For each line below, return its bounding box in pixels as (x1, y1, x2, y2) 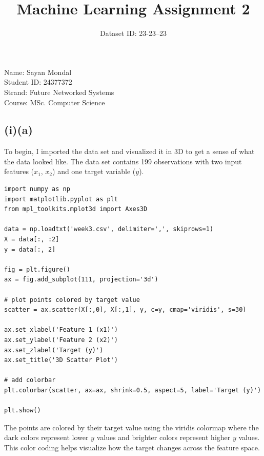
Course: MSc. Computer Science (4, 97, 105, 107)
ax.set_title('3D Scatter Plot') (4, 356, 118, 364)
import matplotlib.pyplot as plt (4, 195, 118, 203)
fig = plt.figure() (4, 265, 70, 273)
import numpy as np (4, 185, 70, 193)
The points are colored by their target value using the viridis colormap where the (4, 422, 259, 432)
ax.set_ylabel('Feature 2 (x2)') (4, 336, 118, 344)
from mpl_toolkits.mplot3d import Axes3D (4, 205, 148, 213)
